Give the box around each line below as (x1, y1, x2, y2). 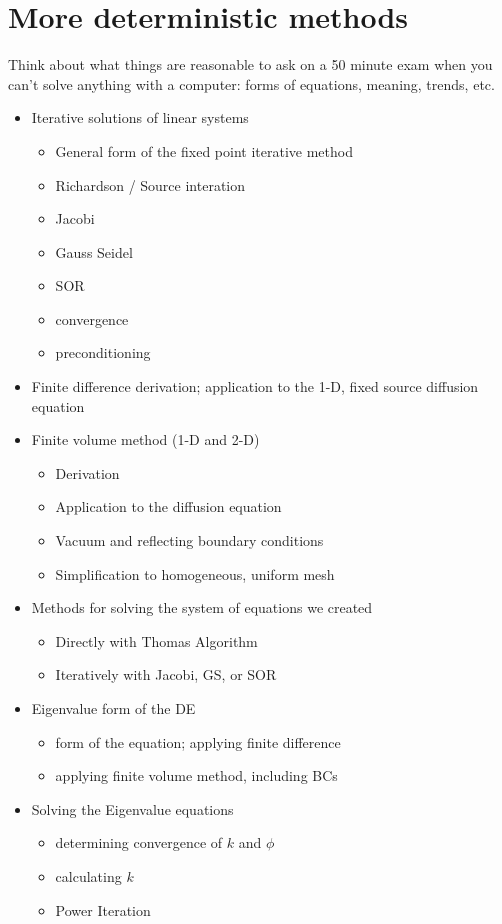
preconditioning (55, 342, 151, 363)
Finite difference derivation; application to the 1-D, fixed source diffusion (31, 376, 479, 397)
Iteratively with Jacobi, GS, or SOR (55, 664, 277, 685)
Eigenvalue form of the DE (31, 698, 196, 718)
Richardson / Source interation (55, 174, 245, 195)
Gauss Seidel (55, 241, 133, 262)
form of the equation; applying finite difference (55, 731, 341, 752)
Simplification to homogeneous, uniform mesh (55, 563, 335, 584)
